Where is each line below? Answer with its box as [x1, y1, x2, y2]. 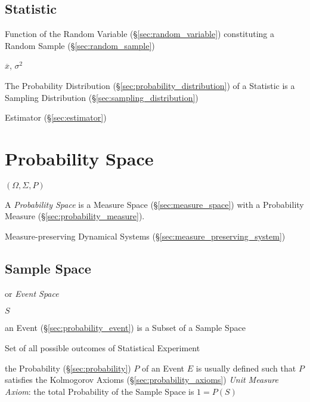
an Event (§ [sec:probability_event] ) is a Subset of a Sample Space [5, 321, 246, 334]
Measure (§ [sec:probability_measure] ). [5, 210, 145, 222]
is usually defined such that [196, 361, 296, 374]
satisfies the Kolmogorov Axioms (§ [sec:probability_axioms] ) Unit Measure [5, 373, 278, 386]
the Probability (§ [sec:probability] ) [5, 361, 131, 374]
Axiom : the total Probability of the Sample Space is [5, 385, 194, 397]
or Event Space [5, 287, 59, 299]
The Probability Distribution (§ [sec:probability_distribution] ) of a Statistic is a [5, 79, 295, 91]
